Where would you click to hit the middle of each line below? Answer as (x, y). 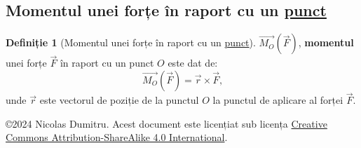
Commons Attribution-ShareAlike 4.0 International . (117, 137)
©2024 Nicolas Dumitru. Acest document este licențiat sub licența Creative (166, 123)
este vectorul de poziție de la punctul (119, 100)
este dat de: (193, 63)
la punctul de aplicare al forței (278, 100)
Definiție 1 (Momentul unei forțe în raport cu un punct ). (131, 42)
